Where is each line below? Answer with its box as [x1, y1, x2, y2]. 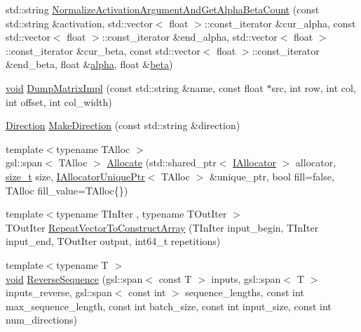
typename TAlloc [56, 141, 130, 156]
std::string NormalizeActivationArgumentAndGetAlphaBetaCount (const [6, 2, 320, 16]
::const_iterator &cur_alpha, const [204, 15, 356, 30]
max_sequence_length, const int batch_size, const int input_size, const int [6, 298, 332, 313]
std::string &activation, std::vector [6, 15, 153, 30]
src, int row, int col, [271, 80, 356, 95]
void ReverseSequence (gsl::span [6, 271, 143, 286]
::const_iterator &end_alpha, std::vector [102, 29, 278, 44]
